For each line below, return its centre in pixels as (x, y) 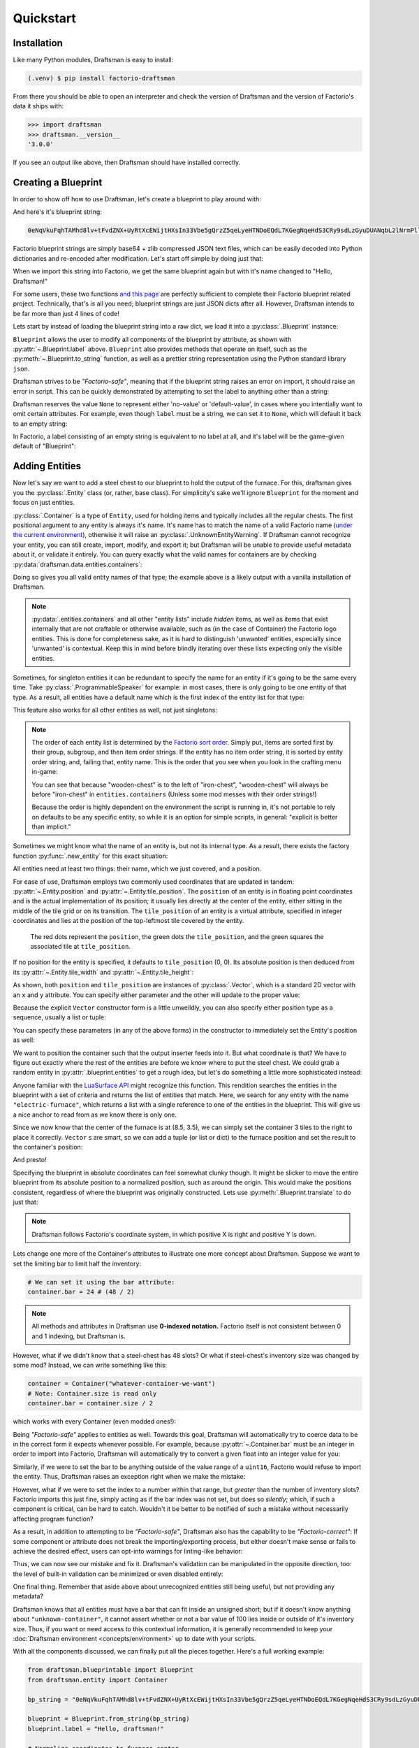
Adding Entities (47, 466)
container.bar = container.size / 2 (90, 1403)
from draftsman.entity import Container (97, 1679)
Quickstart (45, 18)
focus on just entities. (44, 503)
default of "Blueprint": (44, 446)
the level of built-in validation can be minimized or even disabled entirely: (118, 1574)
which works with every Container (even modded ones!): (95, 1421)
